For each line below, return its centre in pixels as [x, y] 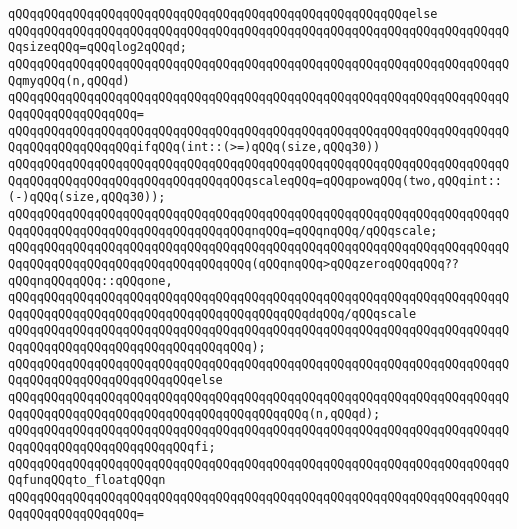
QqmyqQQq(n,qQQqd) [69, 80]
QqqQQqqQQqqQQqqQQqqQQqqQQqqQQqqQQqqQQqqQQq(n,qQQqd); [194, 413]
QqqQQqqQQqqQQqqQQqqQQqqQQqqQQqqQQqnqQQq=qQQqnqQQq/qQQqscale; [223, 230]
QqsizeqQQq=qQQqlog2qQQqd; [97, 47]
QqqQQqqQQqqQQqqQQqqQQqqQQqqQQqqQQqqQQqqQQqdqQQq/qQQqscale [212, 313]
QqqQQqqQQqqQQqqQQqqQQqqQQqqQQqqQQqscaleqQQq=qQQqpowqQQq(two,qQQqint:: [255, 180]
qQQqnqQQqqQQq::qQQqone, [90, 280]
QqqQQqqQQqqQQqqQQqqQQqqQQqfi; [112, 447]
